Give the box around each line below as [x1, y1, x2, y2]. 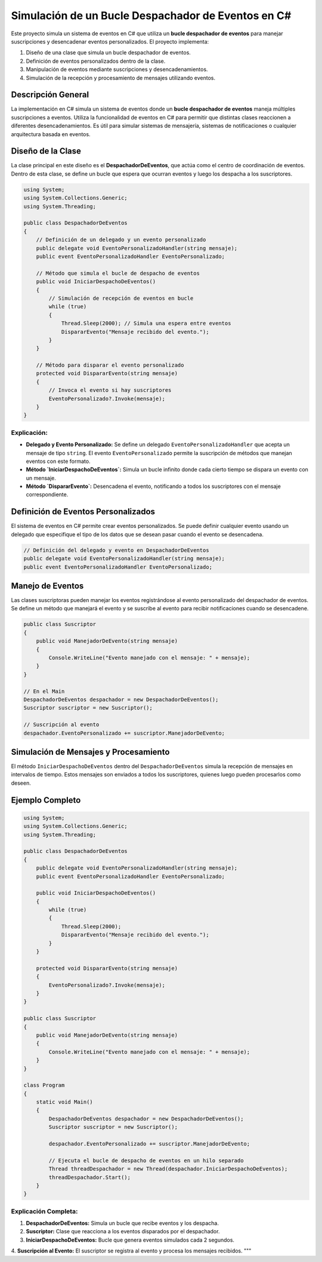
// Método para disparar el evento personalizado [36, 362, 184, 369]
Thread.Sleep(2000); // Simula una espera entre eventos [61, 320, 231, 327]
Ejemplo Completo [11, 795, 81, 805]
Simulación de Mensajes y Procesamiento [11, 747, 170, 757]
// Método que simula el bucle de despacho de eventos [36, 269, 200, 277]
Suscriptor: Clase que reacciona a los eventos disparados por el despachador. [26, 1228, 220, 1235]
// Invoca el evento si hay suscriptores [48, 387, 172, 394]
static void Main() [36, 1099, 94, 1106]
